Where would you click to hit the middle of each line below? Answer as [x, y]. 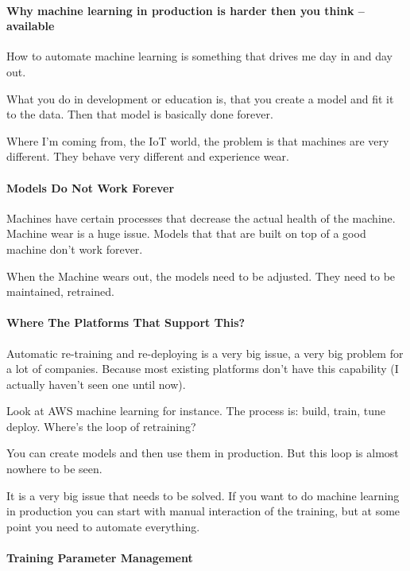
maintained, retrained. [60, 291]
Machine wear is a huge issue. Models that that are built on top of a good [186, 233]
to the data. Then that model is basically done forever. [140, 114]
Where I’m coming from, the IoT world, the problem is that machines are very [198, 140]
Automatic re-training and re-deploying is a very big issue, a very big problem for [205, 353]
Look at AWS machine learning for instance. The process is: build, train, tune [196, 411]
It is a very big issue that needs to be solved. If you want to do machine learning [203, 495]
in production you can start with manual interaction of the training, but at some [203, 511]
